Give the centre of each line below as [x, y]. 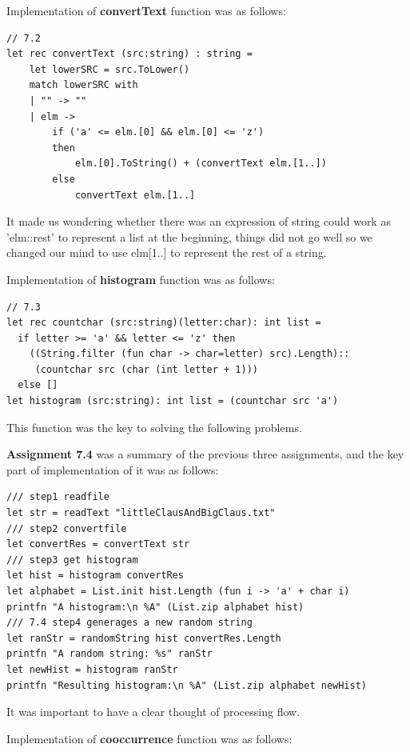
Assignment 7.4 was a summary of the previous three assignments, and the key [205, 454]
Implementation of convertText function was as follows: [146, 10]
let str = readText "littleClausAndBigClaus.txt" [141, 513]
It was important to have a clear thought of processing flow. [153, 712]
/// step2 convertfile [67, 528]
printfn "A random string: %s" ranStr [109, 654]
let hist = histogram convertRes [95, 576]
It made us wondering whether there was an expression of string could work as [199, 221]
